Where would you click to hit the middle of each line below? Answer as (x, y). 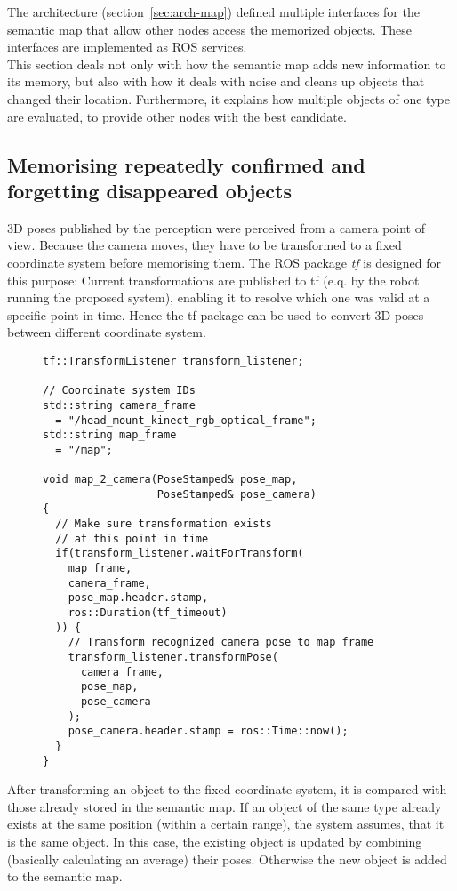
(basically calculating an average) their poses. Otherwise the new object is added (227, 859)
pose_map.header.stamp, (138, 598)
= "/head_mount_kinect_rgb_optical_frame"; (186, 420)
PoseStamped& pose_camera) (237, 494)
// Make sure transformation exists (164, 524)
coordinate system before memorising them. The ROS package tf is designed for (224, 262)
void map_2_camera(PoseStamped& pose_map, (170, 480)
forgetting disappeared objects (149, 190)
